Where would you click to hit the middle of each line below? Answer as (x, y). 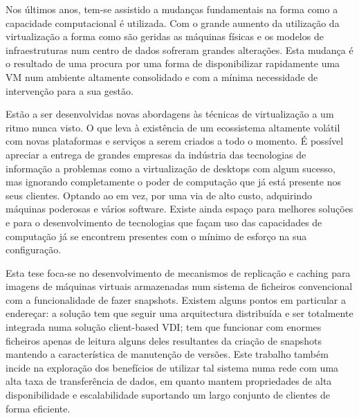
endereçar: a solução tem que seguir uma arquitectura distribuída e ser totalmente (179, 313)
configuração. (34, 249)
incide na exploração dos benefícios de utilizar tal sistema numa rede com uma (172, 367)
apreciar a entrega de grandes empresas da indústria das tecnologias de (156, 154)
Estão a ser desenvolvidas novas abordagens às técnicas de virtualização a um (170, 114)
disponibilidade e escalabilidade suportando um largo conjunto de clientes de (168, 395)
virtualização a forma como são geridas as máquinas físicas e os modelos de (165, 36)
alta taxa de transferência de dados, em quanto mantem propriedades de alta (169, 381)
